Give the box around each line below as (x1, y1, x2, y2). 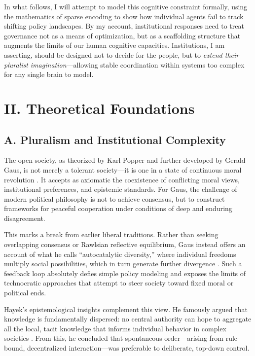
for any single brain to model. (4, 69, 94, 79)
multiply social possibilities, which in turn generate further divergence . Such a (4, 258, 242, 269)
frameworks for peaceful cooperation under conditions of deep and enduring (4, 203, 232, 214)
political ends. (4, 287, 46, 298)
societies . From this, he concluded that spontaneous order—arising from (4, 333, 223, 343)
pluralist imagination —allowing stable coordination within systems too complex (4, 59, 245, 70)
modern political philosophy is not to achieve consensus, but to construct (4, 193, 225, 204)
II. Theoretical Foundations (4, 98, 195, 118)
